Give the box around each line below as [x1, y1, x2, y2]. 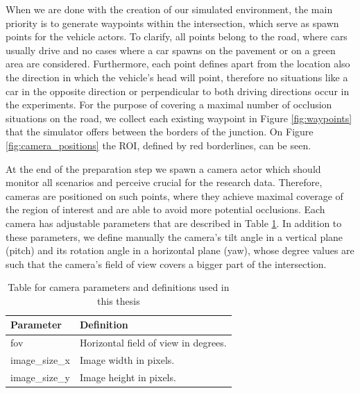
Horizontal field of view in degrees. [80, 335, 227, 350]
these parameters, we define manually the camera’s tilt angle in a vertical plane [6, 229, 343, 244]
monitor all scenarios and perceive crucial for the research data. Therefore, [6, 175, 323, 190]
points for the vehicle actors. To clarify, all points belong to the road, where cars [6, 29, 348, 44]
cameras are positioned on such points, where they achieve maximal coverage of [6, 188, 343, 203]
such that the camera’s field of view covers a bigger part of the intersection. [6, 256, 327, 271]
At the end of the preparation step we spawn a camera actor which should [6, 161, 321, 176]
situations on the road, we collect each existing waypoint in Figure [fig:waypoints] [6, 110, 352, 125]
